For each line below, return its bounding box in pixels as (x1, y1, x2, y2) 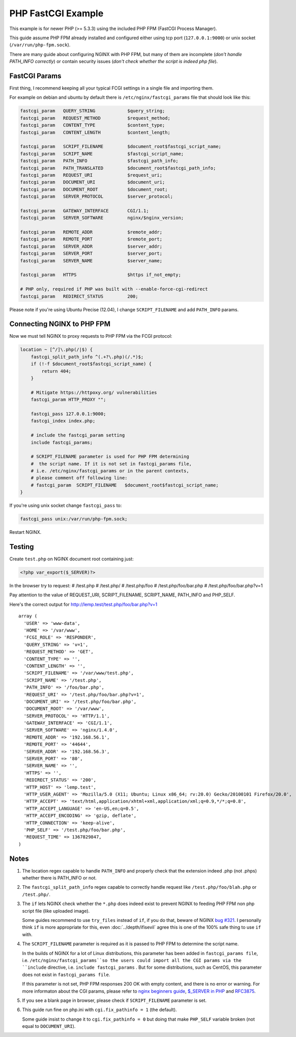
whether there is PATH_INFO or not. (22, 875, 97, 881)
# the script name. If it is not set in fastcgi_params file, (31, 461, 192, 467)
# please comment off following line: (31, 475, 128, 481)
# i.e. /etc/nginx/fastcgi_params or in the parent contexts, (31, 468, 189, 474)
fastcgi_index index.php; (31, 418, 96, 424)
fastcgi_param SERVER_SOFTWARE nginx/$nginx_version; (20, 215, 184, 221)
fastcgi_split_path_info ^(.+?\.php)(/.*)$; (31, 354, 144, 360)
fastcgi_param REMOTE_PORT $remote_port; (20, 236, 163, 242)
